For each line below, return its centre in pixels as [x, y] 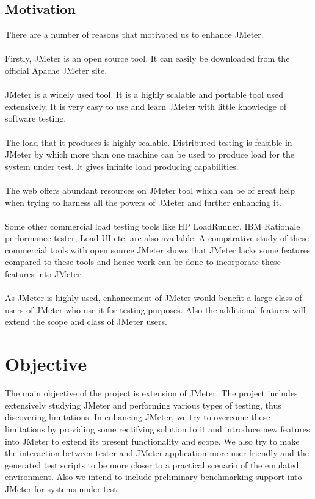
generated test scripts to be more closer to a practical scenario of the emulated [152, 464]
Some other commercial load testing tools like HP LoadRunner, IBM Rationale [153, 226]
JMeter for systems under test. [62, 488]
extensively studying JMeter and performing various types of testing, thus [143, 405]
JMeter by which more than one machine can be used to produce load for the [150, 154]
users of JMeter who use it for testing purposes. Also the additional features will [155, 309]
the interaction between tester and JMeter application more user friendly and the [157, 453]
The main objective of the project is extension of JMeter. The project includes [151, 393]
